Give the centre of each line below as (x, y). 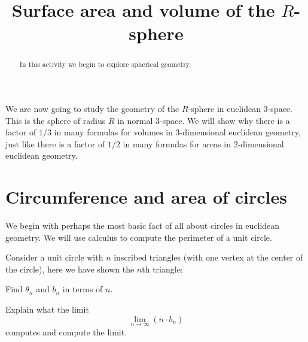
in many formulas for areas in (177, 143)
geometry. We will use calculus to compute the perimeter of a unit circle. (139, 237)
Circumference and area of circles (146, 197)
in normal (135, 120)
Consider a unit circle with (54, 257)
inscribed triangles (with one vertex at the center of (208, 257)
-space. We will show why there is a (225, 120)
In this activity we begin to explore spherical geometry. (105, 64)
